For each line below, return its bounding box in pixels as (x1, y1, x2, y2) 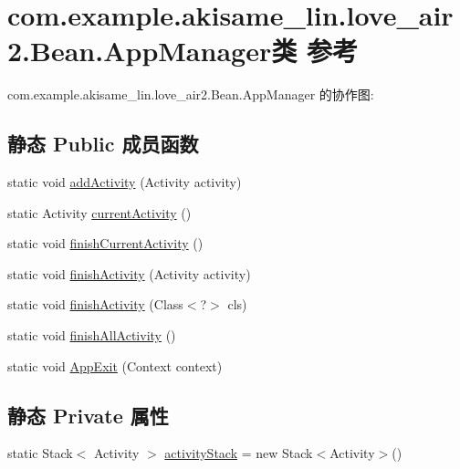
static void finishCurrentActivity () (7, 234, 204, 253)
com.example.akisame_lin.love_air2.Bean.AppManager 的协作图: (7, 85, 374, 104)
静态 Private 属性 (7, 401, 169, 429)
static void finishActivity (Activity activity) (7, 264, 251, 283)
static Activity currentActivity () (7, 203, 192, 222)
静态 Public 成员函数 (7, 130, 199, 158)
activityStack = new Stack (164, 443, 313, 463)
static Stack (7, 443, 73, 463)
